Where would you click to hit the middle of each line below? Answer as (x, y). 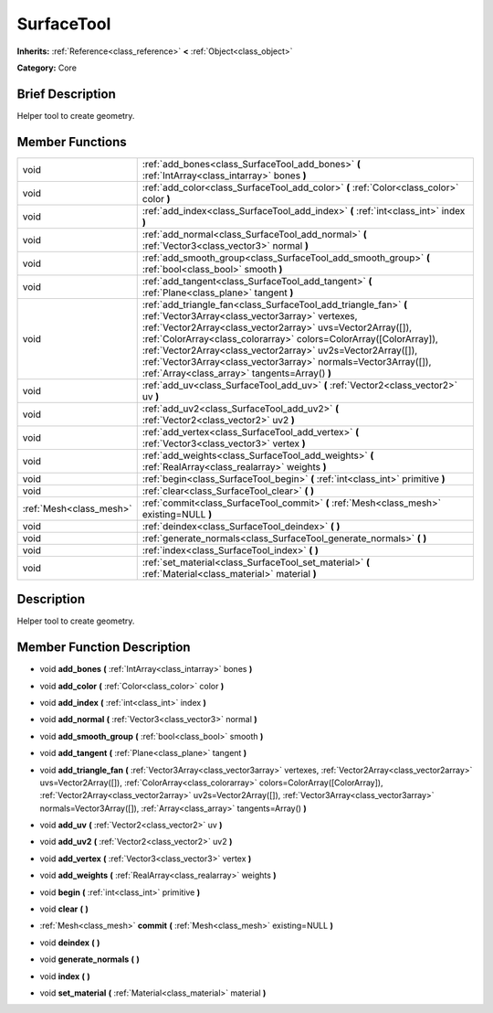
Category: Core (47, 68)
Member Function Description (104, 648)
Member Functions (72, 142)
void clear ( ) (64, 909)
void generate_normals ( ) (90, 959)
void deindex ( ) (70, 943)
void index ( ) (65, 976)
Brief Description (66, 94)
